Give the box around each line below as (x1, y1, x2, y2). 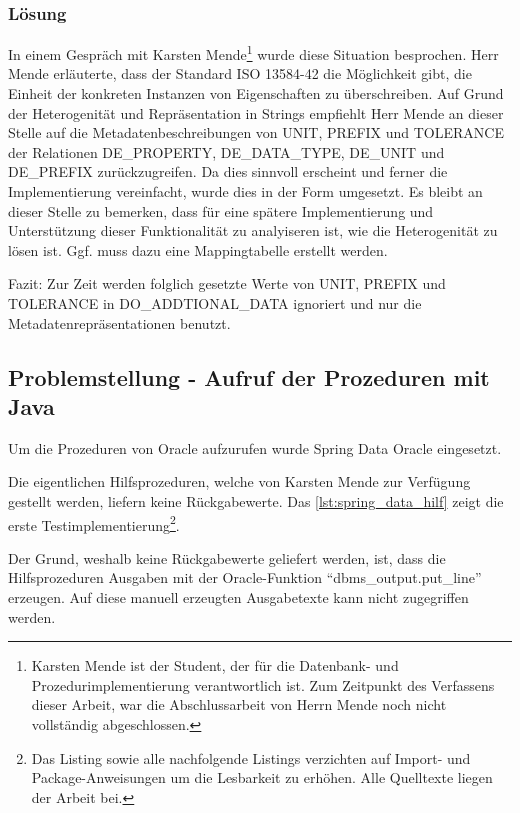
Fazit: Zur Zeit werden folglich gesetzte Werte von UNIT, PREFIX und (8, 273, 446, 294)
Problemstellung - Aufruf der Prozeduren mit (8, 361, 490, 392)
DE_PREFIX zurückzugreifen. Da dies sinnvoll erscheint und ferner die (8, 161, 448, 182)
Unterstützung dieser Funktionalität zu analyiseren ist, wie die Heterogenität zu (8, 220, 498, 241)
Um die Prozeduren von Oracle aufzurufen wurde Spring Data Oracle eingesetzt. (8, 437, 502, 458)
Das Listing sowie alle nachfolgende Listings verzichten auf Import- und (31, 747, 471, 768)
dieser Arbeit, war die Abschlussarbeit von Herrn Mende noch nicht (31, 694, 447, 715)
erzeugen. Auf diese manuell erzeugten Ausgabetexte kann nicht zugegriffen (8, 587, 469, 607)
